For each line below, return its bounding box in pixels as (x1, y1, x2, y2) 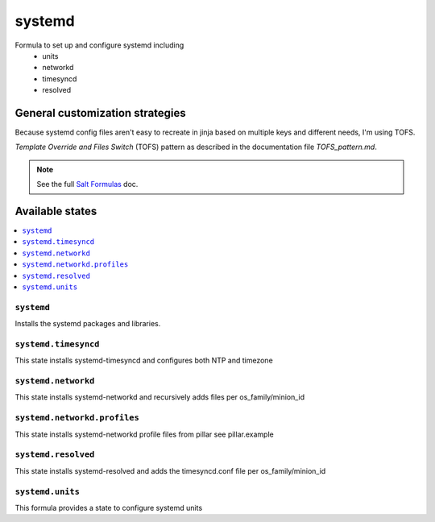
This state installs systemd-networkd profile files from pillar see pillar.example (14, 429, 274, 439)
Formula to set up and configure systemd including (14, 40, 184, 50)
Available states (14, 205, 97, 217)
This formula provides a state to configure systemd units (14, 503, 203, 512)
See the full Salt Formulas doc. (36, 180, 139, 189)
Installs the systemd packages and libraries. (14, 319, 161, 329)
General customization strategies (14, 106, 187, 120)
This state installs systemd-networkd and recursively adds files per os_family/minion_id (14, 392, 305, 402)
